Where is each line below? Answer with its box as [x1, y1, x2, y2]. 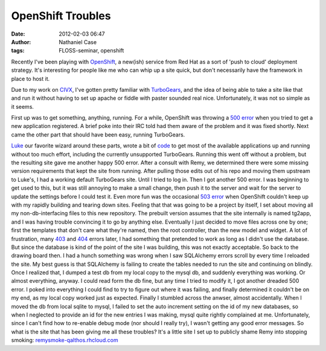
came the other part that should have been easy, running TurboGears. [11, 130, 185, 138]
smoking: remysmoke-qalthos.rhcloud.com [11, 337, 118, 344]
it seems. [11, 103, 34, 110]
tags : [11, 47, 25, 54]
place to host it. [11, 75, 50, 82]
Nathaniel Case [59, 38, 97, 45]
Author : [11, 38, 31, 45]
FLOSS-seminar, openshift [59, 47, 124, 54]
